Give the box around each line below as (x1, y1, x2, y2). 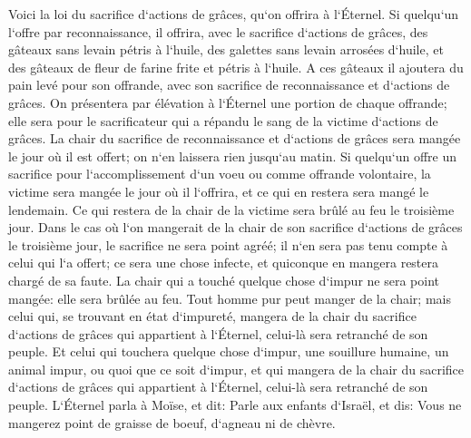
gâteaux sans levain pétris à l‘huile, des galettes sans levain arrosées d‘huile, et (8, 40, 444, 59)
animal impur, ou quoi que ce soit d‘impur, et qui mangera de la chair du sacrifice (8, 359, 465, 378)
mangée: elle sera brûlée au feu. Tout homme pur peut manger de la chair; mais (8, 288, 451, 307)
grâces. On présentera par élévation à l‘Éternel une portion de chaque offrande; (8, 92, 447, 112)
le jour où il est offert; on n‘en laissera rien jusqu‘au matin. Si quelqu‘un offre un (8, 146, 457, 165)
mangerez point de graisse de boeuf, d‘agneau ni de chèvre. (8, 413, 336, 432)
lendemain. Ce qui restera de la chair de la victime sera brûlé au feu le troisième (8, 200, 455, 219)
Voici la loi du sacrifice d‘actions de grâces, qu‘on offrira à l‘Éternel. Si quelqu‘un (8, 5, 459, 23)
